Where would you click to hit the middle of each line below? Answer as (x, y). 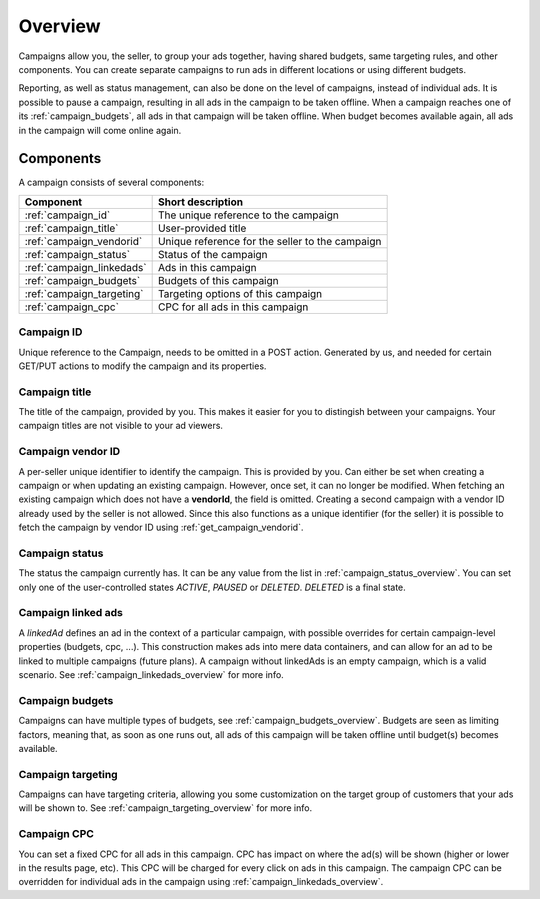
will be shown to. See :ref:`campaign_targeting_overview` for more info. (165, 808)
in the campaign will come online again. (100, 130)
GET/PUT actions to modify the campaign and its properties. (142, 366)
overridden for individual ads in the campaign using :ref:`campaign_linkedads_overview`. (201, 882)
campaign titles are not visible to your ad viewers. (121, 426)
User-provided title (202, 228)
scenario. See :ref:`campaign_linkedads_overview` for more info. (151, 675)
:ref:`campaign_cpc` (72, 307)
